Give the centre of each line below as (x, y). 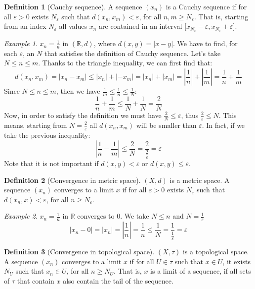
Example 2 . (21, 216)
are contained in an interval (141, 26)
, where (105, 43)
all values (73, 26)
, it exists (236, 261)
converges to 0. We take (113, 216)
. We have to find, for (205, 43)
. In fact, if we (223, 125)
